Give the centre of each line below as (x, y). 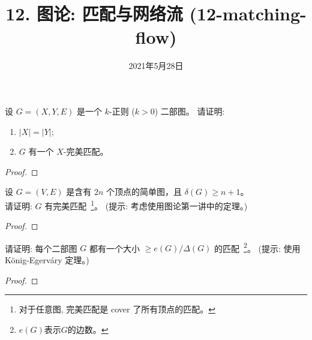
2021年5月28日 (156, 66)
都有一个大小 (114, 248)
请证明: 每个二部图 (41, 248)
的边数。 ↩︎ (88, 329)
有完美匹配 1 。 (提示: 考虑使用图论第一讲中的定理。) (146, 204)
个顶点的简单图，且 (144, 192)
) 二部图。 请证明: (190, 111)
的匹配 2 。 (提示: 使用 (257, 247)
